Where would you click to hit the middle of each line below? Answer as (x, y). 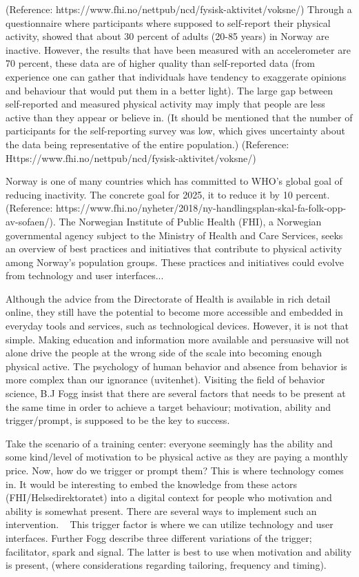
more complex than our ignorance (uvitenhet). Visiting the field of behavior (165, 379)
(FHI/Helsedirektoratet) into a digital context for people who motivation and (169, 497)
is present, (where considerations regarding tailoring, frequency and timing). (166, 565)
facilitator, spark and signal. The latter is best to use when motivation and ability (179, 551)
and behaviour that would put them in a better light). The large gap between (169, 90)
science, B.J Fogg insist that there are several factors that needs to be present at (176, 393)
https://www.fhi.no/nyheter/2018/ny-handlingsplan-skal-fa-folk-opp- (201, 208)
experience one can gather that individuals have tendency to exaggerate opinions (176, 76)
